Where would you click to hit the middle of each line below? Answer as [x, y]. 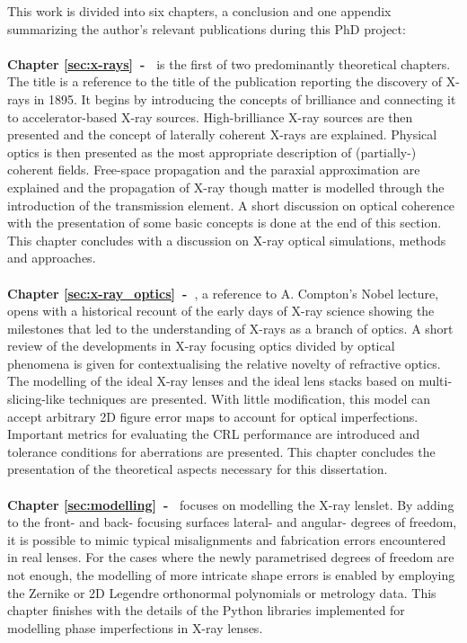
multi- [436, 381]
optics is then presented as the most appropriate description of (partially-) [212, 152]
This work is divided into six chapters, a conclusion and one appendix [199, 11]
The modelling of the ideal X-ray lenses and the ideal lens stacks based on [211, 381]
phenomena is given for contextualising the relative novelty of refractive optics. [224, 363]
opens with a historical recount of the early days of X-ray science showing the [221, 311]
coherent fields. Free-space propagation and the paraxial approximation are [214, 170]
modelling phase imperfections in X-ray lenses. [135, 627]
